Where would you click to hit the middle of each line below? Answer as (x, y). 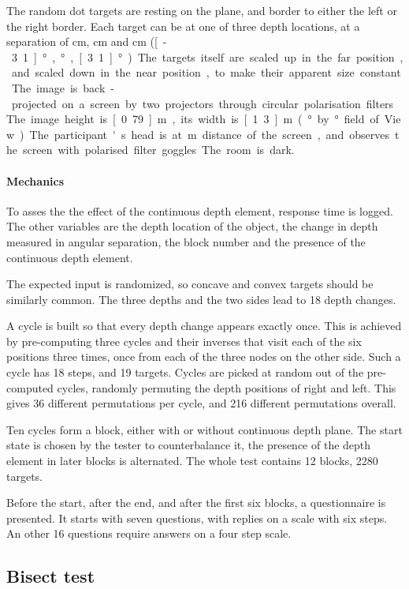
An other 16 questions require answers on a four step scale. (149, 533)
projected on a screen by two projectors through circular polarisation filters (203, 103)
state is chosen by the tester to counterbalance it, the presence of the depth (189, 445)
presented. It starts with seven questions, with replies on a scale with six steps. (197, 518)
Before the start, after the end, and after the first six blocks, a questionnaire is (196, 503)
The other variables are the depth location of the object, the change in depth (192, 226)
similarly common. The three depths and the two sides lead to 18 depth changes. (201, 299)
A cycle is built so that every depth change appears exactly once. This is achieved (204, 326)
